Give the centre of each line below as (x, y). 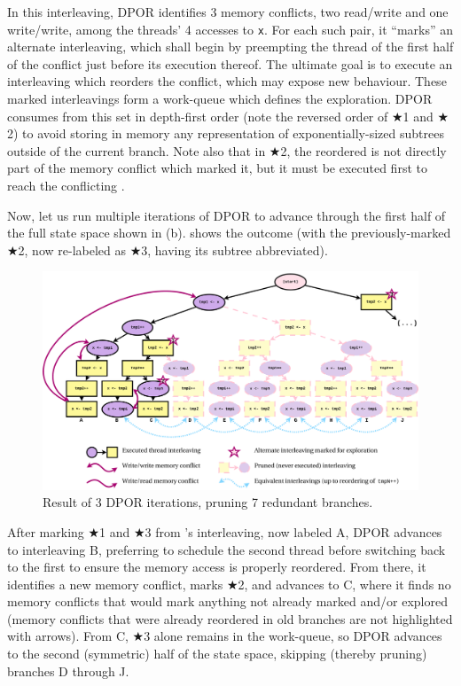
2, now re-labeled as (72, 249)
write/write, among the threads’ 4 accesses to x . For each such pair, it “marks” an (230, 29)
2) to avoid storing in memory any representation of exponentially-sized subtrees (226, 133)
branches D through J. (68, 670)
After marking (46, 531)
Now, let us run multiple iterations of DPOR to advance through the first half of (227, 215)
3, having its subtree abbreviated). (234, 249)
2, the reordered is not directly (363, 150)
